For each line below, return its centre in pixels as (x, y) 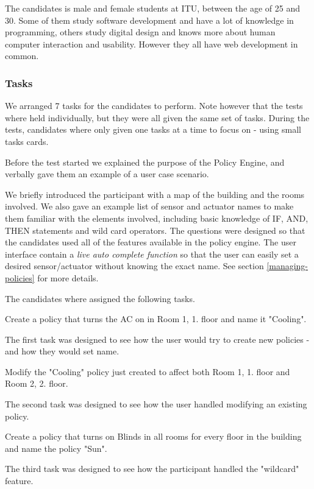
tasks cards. (27, 141)
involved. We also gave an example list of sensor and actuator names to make (149, 206)
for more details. (68, 277)
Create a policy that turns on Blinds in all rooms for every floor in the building (153, 436)
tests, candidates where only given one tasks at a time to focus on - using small (153, 129)
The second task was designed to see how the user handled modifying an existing (156, 404)
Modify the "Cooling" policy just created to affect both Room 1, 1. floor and (148, 371)
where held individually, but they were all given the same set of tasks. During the (157, 117)
